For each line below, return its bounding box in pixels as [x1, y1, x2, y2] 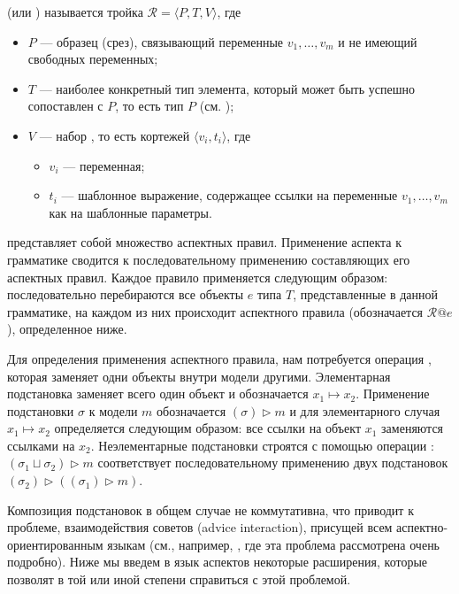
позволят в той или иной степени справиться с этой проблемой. [7, 570, 351, 589]
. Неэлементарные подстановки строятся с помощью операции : [90, 436, 434, 454]
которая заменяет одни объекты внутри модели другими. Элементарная [7, 366, 391, 385]
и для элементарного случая [289, 401, 440, 420]
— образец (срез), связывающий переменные [40, 32, 284, 50]
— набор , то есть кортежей [39, 126, 190, 144]
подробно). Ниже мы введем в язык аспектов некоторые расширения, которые [7, 552, 427, 571]
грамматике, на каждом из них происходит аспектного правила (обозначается [7, 302, 424, 320]
